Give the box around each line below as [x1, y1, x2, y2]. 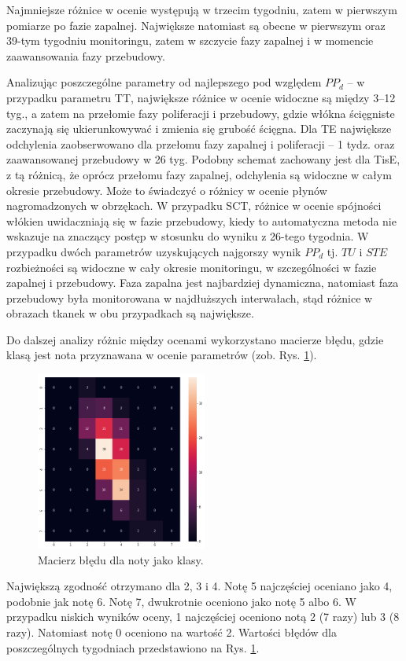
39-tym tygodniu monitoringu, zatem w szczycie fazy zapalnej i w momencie [6, 32, 374, 49]
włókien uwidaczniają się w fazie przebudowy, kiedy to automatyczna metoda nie [6, 212, 397, 229]
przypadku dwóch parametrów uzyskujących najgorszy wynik [6, 243, 301, 259]
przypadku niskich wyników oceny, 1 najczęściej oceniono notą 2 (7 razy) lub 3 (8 [6, 608, 400, 625]
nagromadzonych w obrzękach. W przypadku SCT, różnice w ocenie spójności [6, 197, 382, 214]
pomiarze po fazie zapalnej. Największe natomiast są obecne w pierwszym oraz [6, 17, 386, 33]
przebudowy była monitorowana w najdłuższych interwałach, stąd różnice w [6, 289, 373, 306]
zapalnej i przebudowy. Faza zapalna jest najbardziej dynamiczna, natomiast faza [6, 274, 399, 291]
